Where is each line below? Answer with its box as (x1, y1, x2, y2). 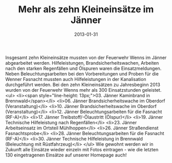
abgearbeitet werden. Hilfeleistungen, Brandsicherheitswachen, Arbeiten (5, 60, 159, 66)
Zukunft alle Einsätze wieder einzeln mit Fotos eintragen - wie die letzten (5, 146, 159, 152)
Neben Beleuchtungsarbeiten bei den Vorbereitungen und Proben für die (5, 70, 159, 77)
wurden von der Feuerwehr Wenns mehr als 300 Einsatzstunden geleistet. (5, 87, 162, 93)
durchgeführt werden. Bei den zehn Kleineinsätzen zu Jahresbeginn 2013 (5, 81, 160, 88)
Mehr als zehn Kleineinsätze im (18, 4, 154, 15)
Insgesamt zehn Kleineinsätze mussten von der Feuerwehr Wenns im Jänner (5, 55, 167, 61)
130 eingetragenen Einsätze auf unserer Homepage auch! (5, 152, 127, 158)
